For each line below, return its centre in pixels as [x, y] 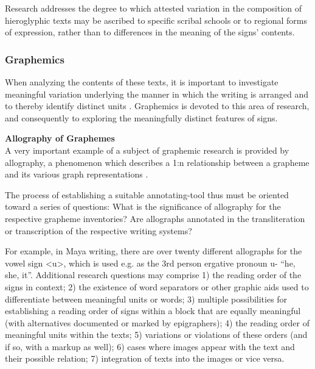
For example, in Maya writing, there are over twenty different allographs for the [154, 251]
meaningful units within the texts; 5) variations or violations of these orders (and [156, 335]
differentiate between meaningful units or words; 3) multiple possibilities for [146, 299]
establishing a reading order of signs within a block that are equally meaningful [153, 311]
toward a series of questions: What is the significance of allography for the [143, 206]
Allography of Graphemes [60, 138]
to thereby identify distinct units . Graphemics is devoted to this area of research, [157, 106]
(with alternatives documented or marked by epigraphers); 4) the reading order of [157, 322]
